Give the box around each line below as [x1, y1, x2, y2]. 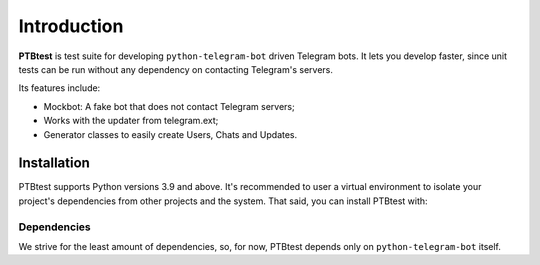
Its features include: [18, 82, 101, 94]
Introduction [18, 15, 124, 37]
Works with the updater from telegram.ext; [43, 115, 219, 127]
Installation [18, 155, 90, 172]
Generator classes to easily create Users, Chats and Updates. [43, 128, 298, 140]
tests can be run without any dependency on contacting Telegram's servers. [18, 63, 334, 75]
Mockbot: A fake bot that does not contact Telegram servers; [43, 100, 295, 112]
